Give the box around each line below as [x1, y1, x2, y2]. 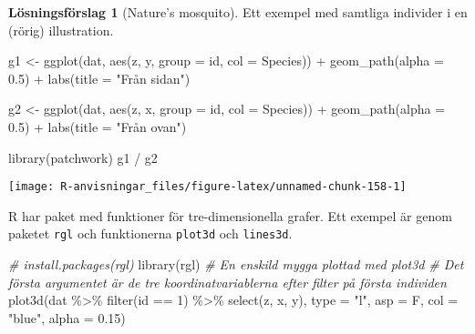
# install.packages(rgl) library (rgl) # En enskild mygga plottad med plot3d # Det [8, 255, 464, 274]
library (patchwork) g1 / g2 [8, 147, 158, 167]
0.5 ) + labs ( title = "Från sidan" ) [8, 68, 191, 87]
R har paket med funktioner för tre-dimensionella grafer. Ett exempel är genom [8, 206, 452, 225]
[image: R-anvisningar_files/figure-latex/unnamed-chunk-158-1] [8, 180, 407, 194]
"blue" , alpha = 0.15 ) [8, 308, 126, 327]
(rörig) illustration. [8, 20, 114, 39]
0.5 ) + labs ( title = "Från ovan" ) [8, 116, 187, 136]
